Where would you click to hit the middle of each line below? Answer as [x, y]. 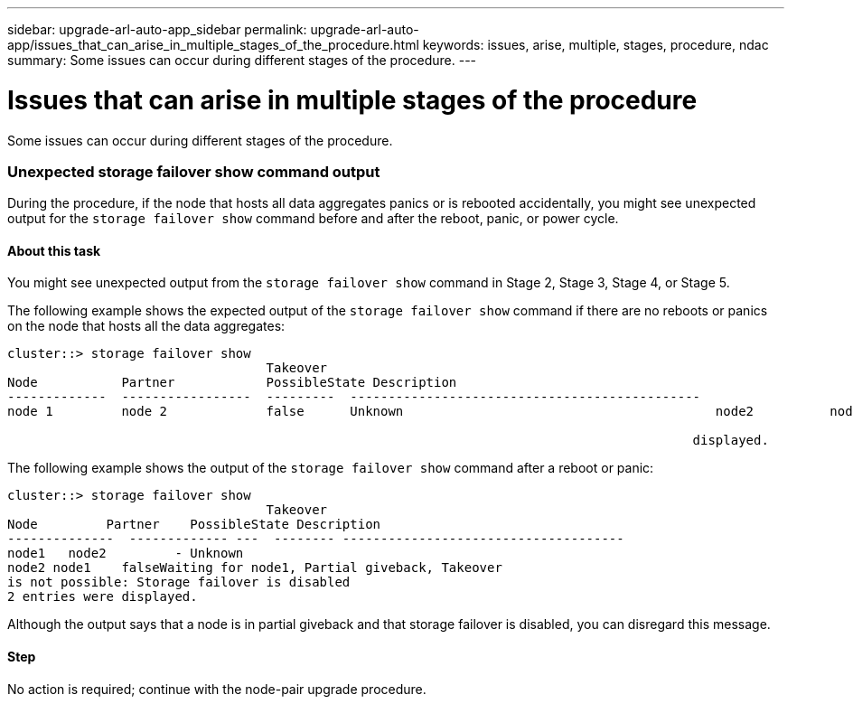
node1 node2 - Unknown [126, 554]
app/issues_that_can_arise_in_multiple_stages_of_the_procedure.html [213, 45]
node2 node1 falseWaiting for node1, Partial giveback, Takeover [255, 568]
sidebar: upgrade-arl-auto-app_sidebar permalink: [157, 29]
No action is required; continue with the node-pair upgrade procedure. [217, 689]
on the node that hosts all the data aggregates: [146, 326]
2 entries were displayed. [103, 597]
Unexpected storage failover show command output [194, 171]
